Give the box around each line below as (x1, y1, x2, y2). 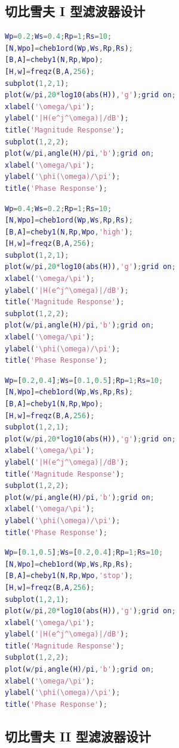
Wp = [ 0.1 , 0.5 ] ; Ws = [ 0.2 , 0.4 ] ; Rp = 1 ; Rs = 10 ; (5, 548, 163, 557)
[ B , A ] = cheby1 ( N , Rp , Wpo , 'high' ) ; (5, 227, 133, 236)
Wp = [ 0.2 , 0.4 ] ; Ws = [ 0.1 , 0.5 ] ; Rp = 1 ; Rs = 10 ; (5, 376, 163, 385)
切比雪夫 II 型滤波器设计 (5, 727, 152, 745)
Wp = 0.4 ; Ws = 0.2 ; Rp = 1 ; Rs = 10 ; (5, 204, 112, 213)
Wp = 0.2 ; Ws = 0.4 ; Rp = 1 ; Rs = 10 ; (5, 32, 112, 41)
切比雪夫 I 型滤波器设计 (5, 2, 146, 20)
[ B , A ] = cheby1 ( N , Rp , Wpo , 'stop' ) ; (5, 571, 133, 580)
